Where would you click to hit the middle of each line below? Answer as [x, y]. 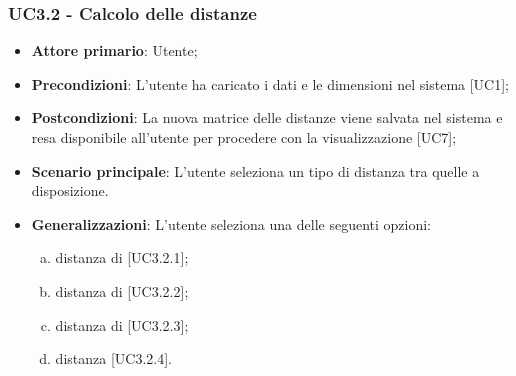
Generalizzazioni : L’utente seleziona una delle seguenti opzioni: [231, 223]
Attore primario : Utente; [114, 50]
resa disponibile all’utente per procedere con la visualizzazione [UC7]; [244, 137]
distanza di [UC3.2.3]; [122, 324]
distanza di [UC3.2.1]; [122, 257]
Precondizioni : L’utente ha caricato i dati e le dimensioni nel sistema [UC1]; [270, 83]
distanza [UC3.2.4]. [113, 358]
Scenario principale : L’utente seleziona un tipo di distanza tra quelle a [255, 170]
